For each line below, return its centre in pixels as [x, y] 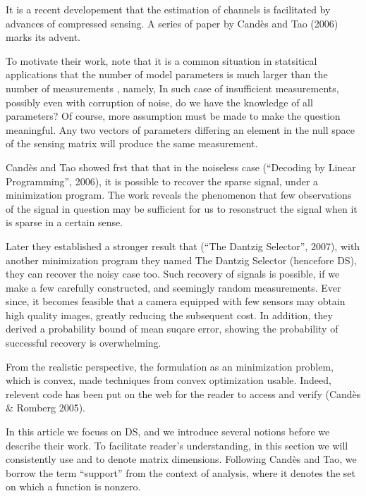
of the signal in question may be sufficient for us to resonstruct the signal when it [182, 208]
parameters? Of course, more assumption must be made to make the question [173, 116]
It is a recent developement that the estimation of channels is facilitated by [168, 9]
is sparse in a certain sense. [65, 222]
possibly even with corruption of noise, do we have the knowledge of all [159, 102]
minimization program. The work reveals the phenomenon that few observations [179, 195]
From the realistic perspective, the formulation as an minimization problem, [170, 366]
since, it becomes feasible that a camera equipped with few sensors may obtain [176, 301]
